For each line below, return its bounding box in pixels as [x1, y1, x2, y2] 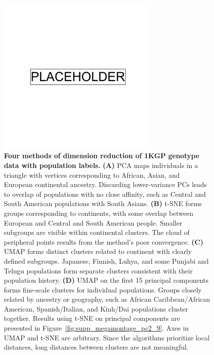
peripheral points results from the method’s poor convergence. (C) [4, 236, 203, 247]
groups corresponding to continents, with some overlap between [4, 208, 194, 218]
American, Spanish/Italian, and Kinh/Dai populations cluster [4, 303, 188, 313]
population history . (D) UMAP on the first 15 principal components [4, 275, 209, 285]
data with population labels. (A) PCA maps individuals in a [4, 160, 198, 170]
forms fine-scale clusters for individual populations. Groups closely [4, 284, 202, 294]
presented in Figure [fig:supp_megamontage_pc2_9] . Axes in [4, 323, 189, 333]
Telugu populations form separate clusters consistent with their [4, 265, 193, 275]
